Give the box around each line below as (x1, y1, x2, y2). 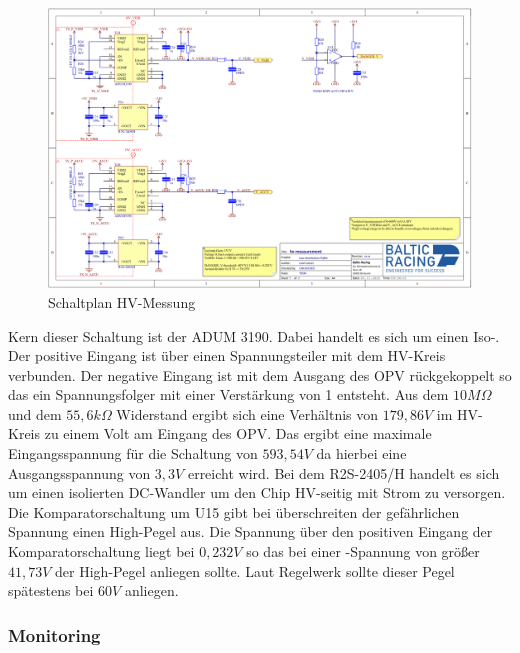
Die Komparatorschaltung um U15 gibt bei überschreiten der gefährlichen (8, 501, 460, 522)
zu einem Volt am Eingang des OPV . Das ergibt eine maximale (44, 423, 432, 444)
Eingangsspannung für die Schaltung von (8, 443, 258, 464)
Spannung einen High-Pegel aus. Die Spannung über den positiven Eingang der (8, 521, 493, 542)
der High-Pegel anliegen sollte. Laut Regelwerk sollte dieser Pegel (55, 560, 455, 581)
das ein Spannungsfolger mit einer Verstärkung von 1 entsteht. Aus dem (8, 384, 449, 405)
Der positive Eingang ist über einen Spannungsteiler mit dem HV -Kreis (8, 345, 446, 366)
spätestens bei (8, 580, 94, 601)
